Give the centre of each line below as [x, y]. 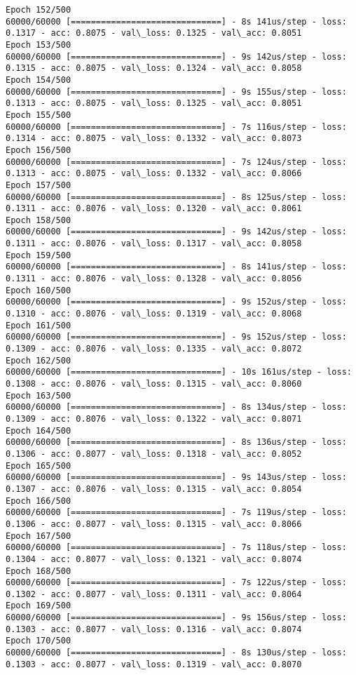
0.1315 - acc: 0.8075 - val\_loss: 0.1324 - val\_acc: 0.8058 [154, 68]
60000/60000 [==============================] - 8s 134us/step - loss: [176, 407]
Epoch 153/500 [39, 45]
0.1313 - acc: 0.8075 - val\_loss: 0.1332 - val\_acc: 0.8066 [154, 174]
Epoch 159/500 [39, 255]
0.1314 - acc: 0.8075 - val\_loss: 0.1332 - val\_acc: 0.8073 [154, 139]
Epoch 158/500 [39, 220]
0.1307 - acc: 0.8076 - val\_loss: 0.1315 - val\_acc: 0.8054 [154, 489]
